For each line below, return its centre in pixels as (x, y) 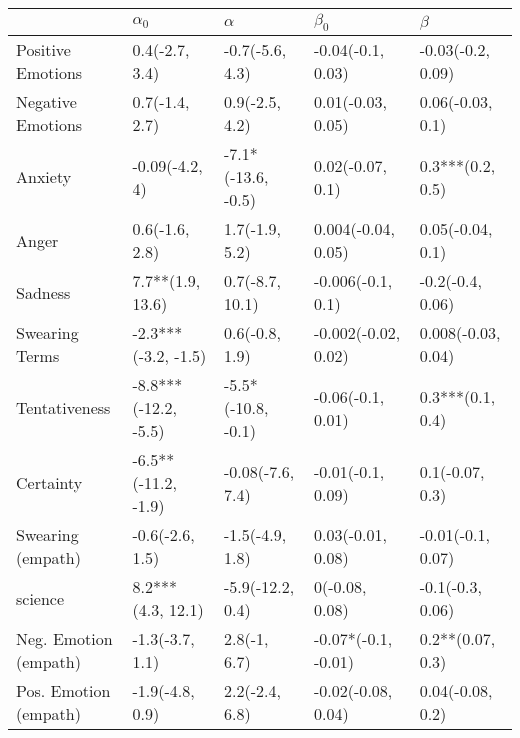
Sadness (43, 292)
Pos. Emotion (63, 691)
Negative (46, 102)
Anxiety (44, 177)
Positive (43, 50)
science (40, 598)
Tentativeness (63, 408)
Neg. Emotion (64, 639)
